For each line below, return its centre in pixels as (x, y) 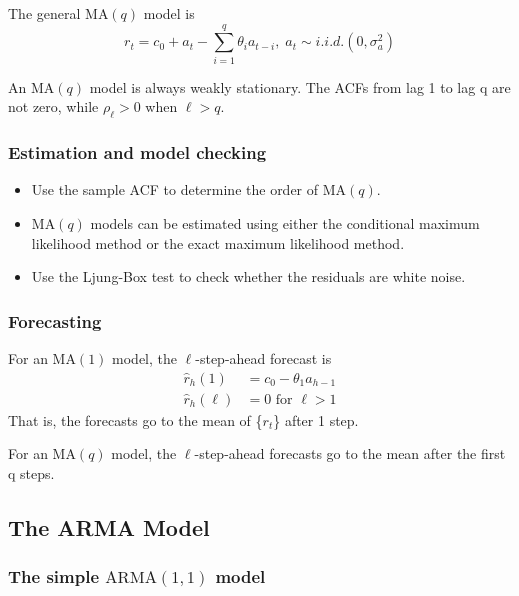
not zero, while (53, 106)
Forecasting (55, 320)
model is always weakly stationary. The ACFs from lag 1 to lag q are (300, 86)
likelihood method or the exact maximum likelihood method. (218, 242)
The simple (54, 576)
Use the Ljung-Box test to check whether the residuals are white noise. (248, 276)
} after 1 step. (316, 419)
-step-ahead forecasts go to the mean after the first (350, 453)
